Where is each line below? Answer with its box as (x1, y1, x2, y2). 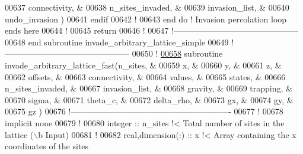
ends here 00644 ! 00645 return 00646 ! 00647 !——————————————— (5, 24, 298, 37)
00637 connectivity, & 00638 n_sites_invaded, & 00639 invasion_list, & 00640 (5, 1, 289, 13)
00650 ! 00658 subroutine (132, 47, 223, 60)
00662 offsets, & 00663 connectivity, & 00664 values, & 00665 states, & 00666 (5, 70, 286, 83)
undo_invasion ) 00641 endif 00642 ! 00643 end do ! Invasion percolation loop (5, 12, 287, 25)
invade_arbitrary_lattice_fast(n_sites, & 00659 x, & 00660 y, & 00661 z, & (5, 58, 282, 71)
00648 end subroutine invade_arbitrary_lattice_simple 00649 (5, 35, 229, 48)
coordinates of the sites (5, 140, 89, 152)
